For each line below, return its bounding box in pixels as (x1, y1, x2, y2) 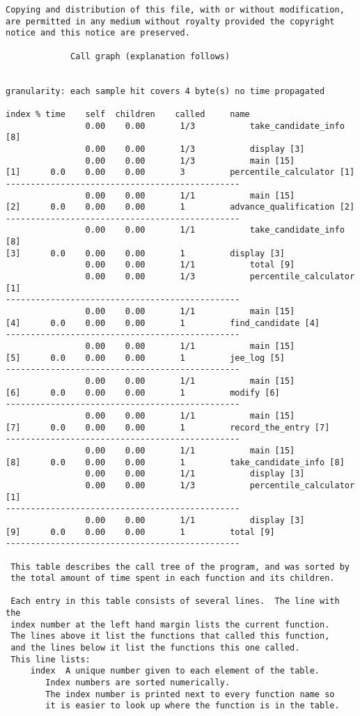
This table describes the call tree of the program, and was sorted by (10, 561, 350, 572)
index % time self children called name (6, 109, 250, 119)
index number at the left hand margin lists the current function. (10, 619, 330, 630)
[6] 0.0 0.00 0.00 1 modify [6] (6, 387, 280, 398)
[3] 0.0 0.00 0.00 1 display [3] (6, 248, 285, 258)
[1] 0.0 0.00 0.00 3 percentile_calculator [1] (6, 167, 355, 178)
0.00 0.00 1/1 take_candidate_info (85, 225, 345, 235)
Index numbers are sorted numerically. (45, 678, 230, 688)
